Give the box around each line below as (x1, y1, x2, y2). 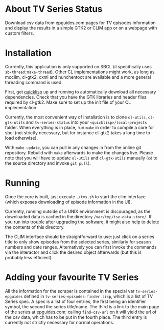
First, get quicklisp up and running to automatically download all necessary (5, 89, 156, 94)
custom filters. (5, 30, 34, 36)
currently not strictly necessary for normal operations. (5, 319, 114, 325)
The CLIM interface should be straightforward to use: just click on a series (5, 234, 155, 240)
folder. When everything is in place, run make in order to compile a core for (5, 124, 154, 130)
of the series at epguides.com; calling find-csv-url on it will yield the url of (5, 309, 157, 315)
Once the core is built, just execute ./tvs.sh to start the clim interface (5, 193, 146, 200)
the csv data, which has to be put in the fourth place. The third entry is (5, 314, 147, 320)
